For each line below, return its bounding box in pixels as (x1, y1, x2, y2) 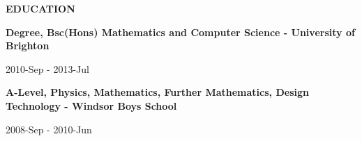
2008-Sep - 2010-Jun (6, 122, 92, 136)
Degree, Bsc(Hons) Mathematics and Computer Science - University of (6, 24, 355, 39)
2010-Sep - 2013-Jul (6, 61, 89, 76)
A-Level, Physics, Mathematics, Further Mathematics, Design (6, 85, 309, 99)
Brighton (6, 38, 50, 53)
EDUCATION (6, 1, 75, 15)
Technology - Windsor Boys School (6, 98, 177, 113)
